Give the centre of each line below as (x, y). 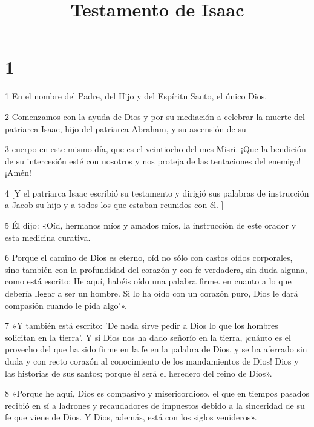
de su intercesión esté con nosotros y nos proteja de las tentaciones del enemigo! (153, 160)
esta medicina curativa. (48, 237)
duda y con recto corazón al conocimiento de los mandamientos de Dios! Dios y (152, 361)
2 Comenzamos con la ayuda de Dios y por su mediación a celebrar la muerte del (155, 116)
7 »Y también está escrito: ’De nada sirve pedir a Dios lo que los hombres (142, 325)
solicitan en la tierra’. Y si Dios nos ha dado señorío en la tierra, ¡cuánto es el (148, 337)
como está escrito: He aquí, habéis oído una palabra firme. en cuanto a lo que (148, 281)
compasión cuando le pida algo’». (66, 305)
